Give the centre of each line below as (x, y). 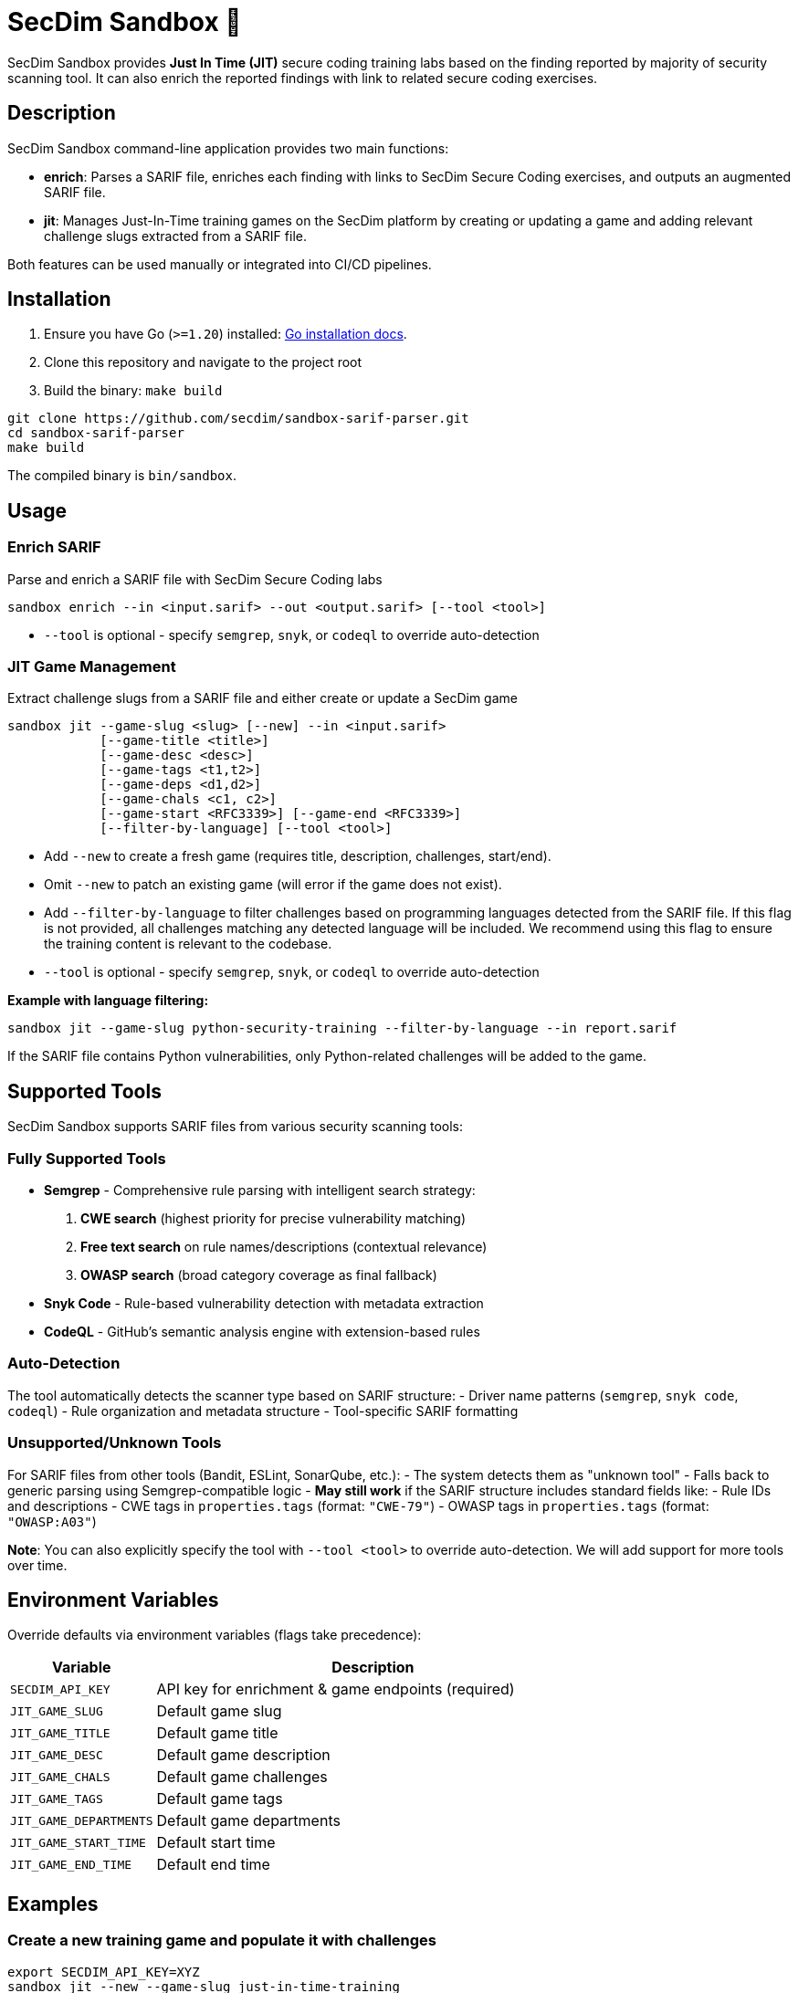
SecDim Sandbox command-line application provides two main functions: (228, 148)
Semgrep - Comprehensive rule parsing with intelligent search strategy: (260, 1190)
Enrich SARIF (54, 547)
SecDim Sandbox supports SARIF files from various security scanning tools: (236, 1127)
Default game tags (220, 1799)
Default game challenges (242, 1777)
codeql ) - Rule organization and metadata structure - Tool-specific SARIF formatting (263, 1411)
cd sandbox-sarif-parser (96, 433)
